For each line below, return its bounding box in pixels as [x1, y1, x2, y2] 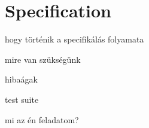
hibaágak [5, 73, 38, 86]
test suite [5, 93, 39, 105]
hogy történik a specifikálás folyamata [5, 33, 144, 45]
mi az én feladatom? [5, 113, 79, 126]
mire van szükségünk [5, 53, 81, 65]
